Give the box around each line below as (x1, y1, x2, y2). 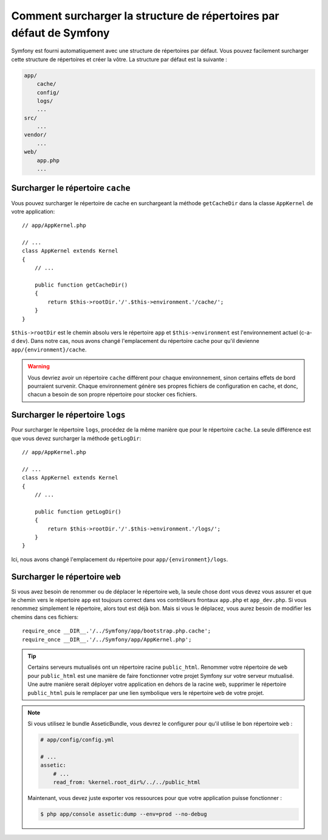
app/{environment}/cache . (11, 346, 87, 353)
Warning (27, 363, 50, 370)
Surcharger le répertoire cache (11, 183, 131, 194)
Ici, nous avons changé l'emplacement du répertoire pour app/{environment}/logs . (11, 555, 228, 563)
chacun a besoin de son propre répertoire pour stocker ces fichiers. (27, 391, 197, 398)
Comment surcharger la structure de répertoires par (11, 9, 279, 22)
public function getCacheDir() (34, 282, 128, 288)
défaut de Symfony (11, 26, 110, 39)
